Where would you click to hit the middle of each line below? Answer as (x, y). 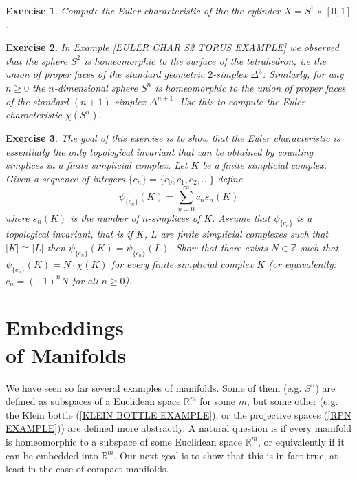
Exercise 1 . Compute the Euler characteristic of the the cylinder (143, 10)
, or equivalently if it (301, 441)
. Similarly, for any (303, 74)
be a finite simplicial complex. (265, 165)
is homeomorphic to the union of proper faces (250, 87)
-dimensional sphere (96, 87)
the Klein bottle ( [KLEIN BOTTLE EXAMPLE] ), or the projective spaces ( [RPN (178, 414)
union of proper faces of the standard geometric (105, 74)
